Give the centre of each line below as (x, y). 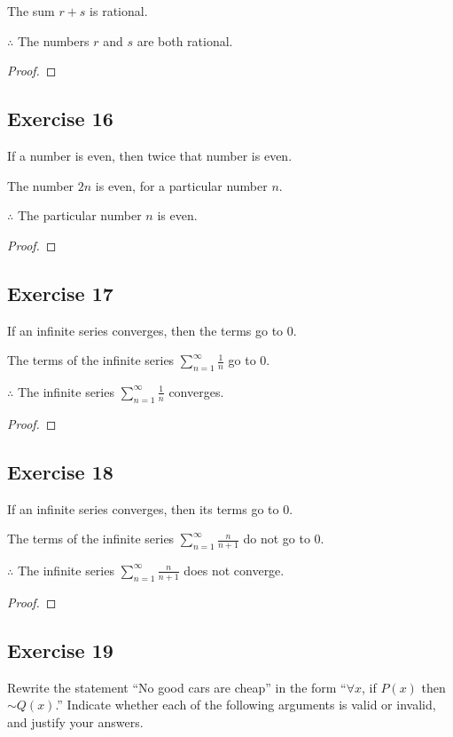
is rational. (119, 11)
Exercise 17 (60, 293)
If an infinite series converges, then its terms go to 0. (150, 508)
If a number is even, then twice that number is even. (150, 155)
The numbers (53, 40)
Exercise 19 (60, 650)
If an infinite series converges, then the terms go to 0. (152, 330)
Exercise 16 (60, 119)
